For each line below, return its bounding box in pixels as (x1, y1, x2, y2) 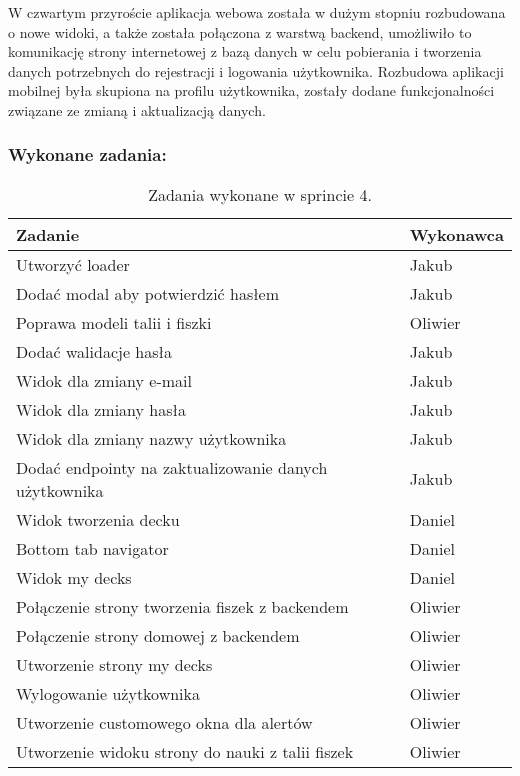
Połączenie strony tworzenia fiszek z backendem (16, 594, 349, 618)
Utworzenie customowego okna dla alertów (16, 710, 313, 734)
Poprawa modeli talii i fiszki (16, 310, 212, 334)
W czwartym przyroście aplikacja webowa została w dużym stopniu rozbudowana (8, 2, 506, 22)
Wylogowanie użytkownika (16, 681, 201, 705)
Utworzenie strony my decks (16, 652, 213, 676)
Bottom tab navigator (16, 536, 169, 560)
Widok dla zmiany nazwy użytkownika (16, 426, 287, 450)
